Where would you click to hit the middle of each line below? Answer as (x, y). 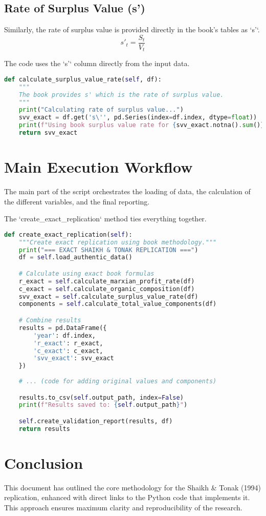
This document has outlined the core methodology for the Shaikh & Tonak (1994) (132, 487)
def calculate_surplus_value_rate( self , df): (83, 79)
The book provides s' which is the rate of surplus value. (121, 95)
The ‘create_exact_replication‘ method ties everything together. (105, 219)
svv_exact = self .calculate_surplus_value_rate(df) (108, 296)
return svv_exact (48, 133)
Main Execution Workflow (98, 167)
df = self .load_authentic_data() (75, 257)
